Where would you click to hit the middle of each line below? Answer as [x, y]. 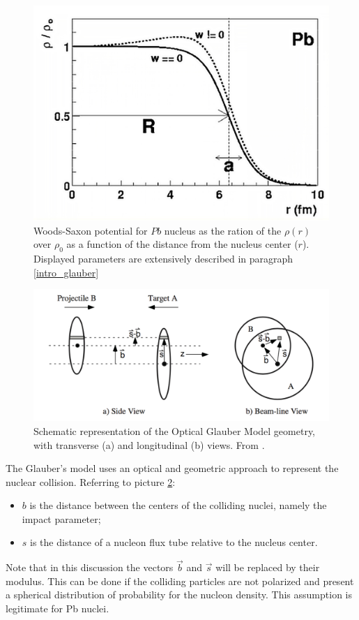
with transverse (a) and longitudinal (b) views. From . [149, 444]
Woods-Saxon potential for [91, 230]
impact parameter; [61, 518]
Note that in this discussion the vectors [90, 567]
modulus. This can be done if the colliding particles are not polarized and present [180, 581]
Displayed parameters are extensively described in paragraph [163, 258]
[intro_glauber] [66, 272]
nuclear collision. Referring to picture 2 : [91, 481]
